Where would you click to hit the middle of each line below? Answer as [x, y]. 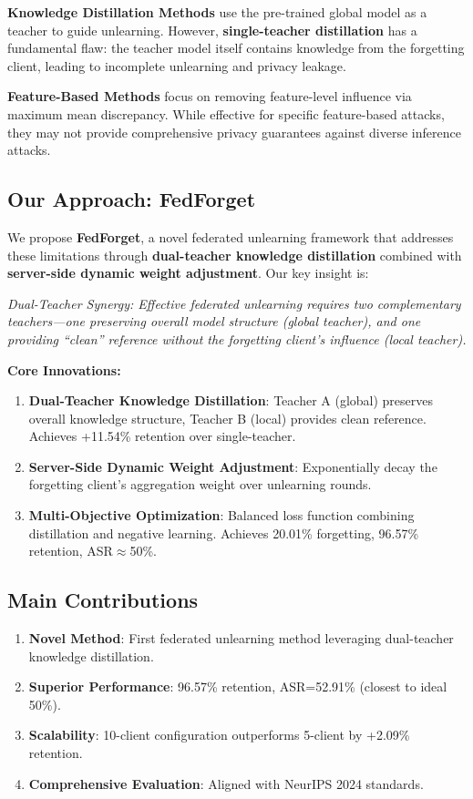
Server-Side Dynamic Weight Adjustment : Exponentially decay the [233, 466]
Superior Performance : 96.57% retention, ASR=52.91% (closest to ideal [238, 686]
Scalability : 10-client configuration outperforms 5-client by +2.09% [219, 735]
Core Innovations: [64, 369]
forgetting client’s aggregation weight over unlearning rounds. [200, 484]
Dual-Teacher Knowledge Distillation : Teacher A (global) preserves [231, 400]
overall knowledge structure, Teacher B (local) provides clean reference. [227, 418]
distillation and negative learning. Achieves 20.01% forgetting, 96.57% [224, 533]
